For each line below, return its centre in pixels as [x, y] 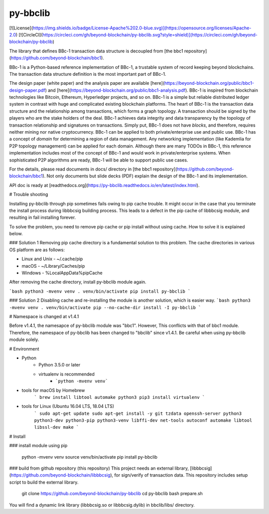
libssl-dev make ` [57, 427]
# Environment [24, 348]
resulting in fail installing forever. [43, 217]
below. [16, 234]
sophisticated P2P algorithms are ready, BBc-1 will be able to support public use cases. [99, 160]
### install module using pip [38, 446]
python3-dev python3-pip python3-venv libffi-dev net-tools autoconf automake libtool [143, 421]
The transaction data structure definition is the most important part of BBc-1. [88, 74]
